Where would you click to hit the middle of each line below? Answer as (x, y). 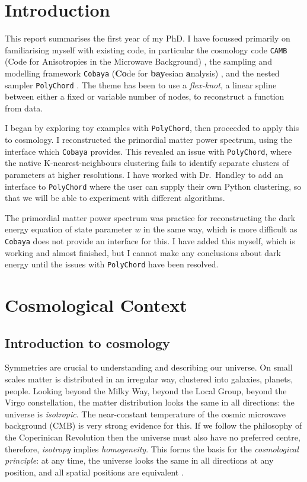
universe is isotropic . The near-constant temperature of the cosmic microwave (145, 414)
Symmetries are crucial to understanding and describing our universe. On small (149, 367)
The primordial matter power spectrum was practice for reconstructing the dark (150, 217)
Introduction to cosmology (87, 342)
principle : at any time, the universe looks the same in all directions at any (139, 460)
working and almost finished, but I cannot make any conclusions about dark (143, 252)
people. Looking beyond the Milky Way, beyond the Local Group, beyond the (146, 390)
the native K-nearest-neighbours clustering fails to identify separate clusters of (147, 163)
